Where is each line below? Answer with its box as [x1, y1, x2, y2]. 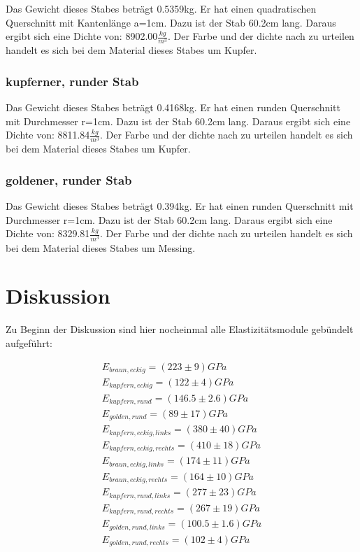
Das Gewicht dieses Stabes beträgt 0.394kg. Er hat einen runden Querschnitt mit [6, 199, 354, 213]
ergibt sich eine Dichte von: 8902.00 [6, 29, 158, 43]
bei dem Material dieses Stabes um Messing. [6, 240, 196, 255]
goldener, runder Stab [6, 171, 132, 188]
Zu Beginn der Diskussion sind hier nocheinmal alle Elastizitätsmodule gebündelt [6, 322, 354, 337]
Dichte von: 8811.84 [6, 127, 90, 142]
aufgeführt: [6, 335, 52, 350]
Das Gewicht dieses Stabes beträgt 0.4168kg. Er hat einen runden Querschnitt [6, 100, 340, 115]
